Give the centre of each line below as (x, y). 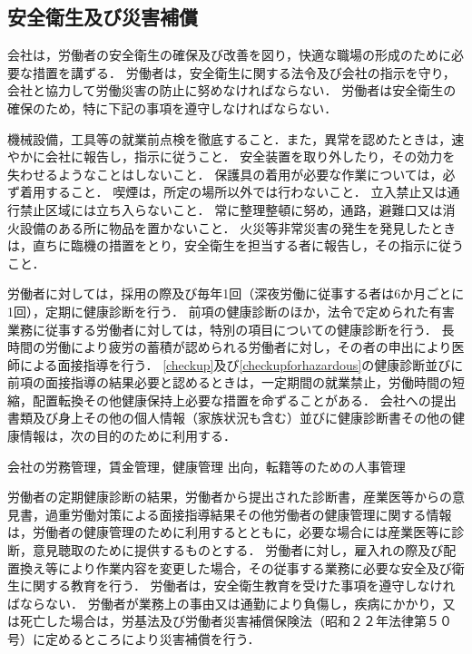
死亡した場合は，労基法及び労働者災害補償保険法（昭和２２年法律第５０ (236, 621)
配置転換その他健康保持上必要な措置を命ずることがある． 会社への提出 (244, 400)
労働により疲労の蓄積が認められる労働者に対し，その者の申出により (248, 347)
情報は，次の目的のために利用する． (128, 436)
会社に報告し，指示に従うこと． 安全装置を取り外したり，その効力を (250, 156)
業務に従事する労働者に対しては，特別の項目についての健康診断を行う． (222, 329)
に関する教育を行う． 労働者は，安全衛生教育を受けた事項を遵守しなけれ (237, 586)
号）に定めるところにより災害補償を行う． (134, 639)
